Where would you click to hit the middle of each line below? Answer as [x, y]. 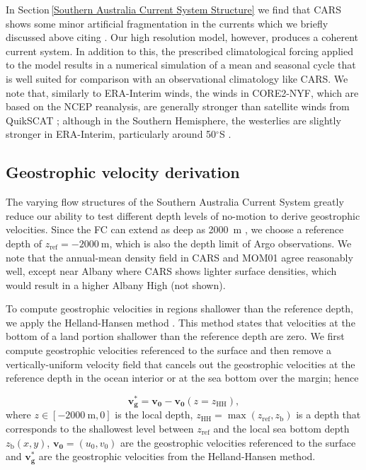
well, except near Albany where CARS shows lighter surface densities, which [171, 271]
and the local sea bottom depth [281, 428]
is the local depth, [154, 415]
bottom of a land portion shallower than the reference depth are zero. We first [175, 336]
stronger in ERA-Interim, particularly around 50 [111, 134]
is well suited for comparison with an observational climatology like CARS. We [177, 78]
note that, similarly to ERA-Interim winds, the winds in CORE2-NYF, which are [182, 92]
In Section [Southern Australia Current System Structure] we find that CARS [173, 9]
